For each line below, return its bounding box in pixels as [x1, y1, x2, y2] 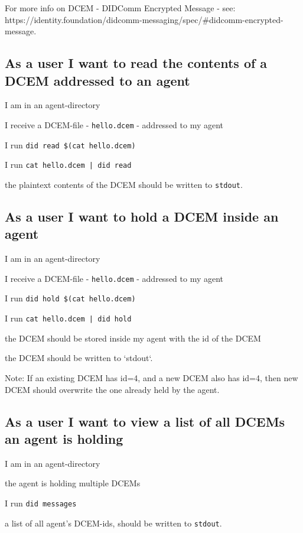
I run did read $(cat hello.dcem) [5, 138, 136, 151]
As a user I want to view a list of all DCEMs [5, 412, 285, 430]
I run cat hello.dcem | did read [5, 158, 132, 171]
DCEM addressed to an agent [5, 71, 190, 89]
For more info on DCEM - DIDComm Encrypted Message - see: [5, 2, 236, 14]
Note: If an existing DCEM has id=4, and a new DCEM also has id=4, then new [5, 371, 298, 383]
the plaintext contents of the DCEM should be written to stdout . [5, 178, 243, 190]
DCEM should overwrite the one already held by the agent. [5, 383, 220, 395]
